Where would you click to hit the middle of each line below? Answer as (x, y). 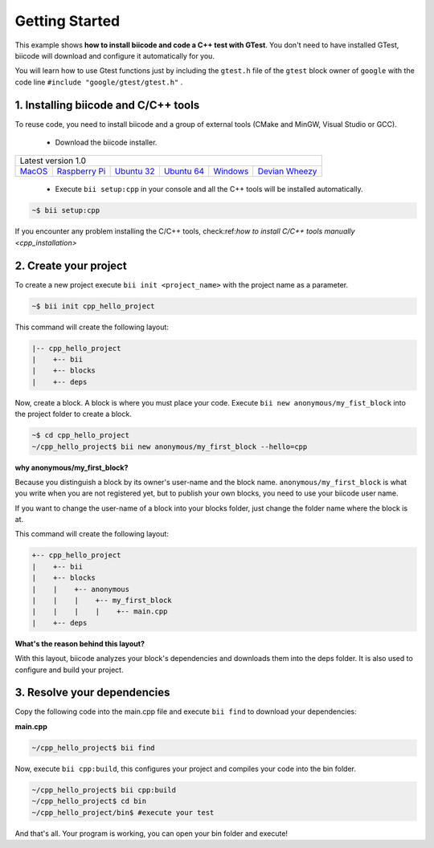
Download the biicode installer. (106, 143)
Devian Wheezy (287, 171)
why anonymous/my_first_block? (72, 467)
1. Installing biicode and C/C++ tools (107, 105)
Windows (231, 171)
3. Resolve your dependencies (92, 693)
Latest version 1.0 (53, 161)
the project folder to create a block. (73, 414)
